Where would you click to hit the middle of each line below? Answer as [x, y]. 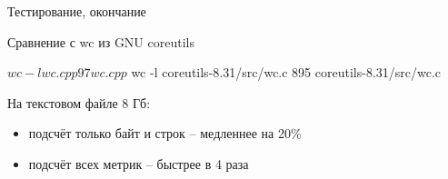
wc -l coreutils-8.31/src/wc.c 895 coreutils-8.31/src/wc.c [286, 72]
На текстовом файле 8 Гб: [79, 102]
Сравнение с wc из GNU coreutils [101, 41]
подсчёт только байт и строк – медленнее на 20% [165, 133]
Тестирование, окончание [77, 11]
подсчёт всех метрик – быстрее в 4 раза [139, 163]
